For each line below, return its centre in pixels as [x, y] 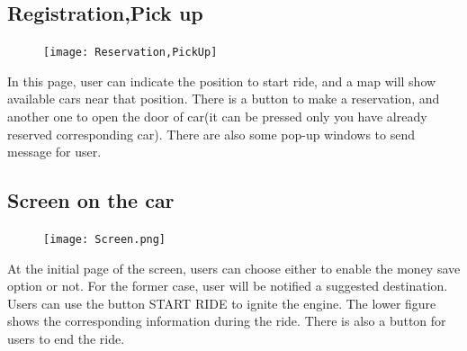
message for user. [54, 152]
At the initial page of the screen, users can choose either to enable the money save [234, 268]
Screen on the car [91, 200]
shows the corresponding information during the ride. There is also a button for [227, 321]
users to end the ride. [66, 339]
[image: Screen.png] [105, 240]
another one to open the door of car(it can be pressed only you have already [217, 117]
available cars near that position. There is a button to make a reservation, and [224, 99]
